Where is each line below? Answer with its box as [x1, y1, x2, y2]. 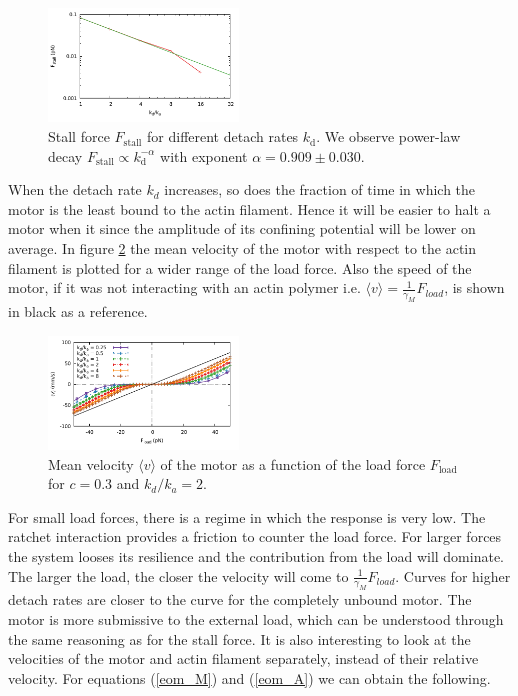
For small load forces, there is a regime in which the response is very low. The [8, 506, 486, 527]
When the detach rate [8, 179, 142, 200]
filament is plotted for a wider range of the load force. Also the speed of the [8, 257, 472, 278]
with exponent [160, 145, 248, 166]
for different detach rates [147, 126, 299, 147]
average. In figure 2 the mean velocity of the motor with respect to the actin [8, 238, 477, 259]
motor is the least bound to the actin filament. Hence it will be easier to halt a [8, 198, 491, 219]
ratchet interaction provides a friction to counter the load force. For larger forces [8, 526, 502, 547]
